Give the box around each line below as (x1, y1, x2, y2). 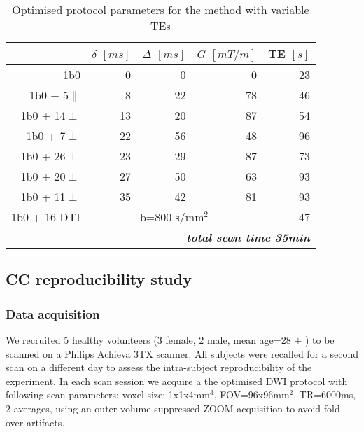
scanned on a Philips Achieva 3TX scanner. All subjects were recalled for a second (6, 346, 358, 361)
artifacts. (26, 414, 65, 429)
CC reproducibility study (6, 268, 192, 290)
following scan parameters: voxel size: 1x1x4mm (6, 387, 210, 402)
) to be (304, 333, 335, 347)
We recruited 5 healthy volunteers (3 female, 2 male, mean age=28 (6, 333, 291, 347)
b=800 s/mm (139, 209, 204, 225)
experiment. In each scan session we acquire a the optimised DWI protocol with (6, 373, 348, 388)
